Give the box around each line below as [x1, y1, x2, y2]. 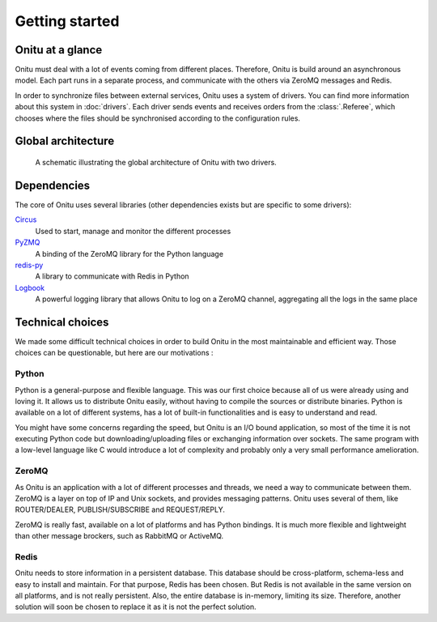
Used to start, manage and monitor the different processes [35, 226, 231, 236]
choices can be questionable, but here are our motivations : [15, 348, 214, 358]
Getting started [15, 12, 120, 30]
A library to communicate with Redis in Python [35, 271, 189, 281]
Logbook [15, 283, 45, 292]
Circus [15, 215, 37, 224]
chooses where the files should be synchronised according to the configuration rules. [15, 113, 301, 123]
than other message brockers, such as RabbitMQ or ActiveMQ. [15, 531, 224, 541]
